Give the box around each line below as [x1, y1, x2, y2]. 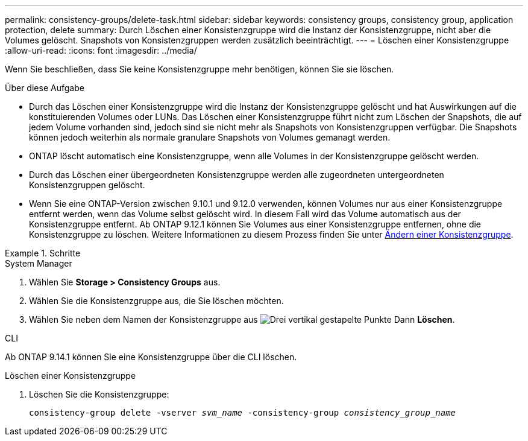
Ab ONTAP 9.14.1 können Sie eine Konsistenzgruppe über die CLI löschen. [5, 352, 297, 362]
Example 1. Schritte [5, 248, 81, 258]
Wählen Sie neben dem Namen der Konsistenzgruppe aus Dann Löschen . [29, 314, 455, 325]
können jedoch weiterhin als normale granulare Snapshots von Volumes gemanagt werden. [29, 132, 391, 142]
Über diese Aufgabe [5, 83, 84, 93]
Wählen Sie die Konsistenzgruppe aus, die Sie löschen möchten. [29, 296, 284, 306]
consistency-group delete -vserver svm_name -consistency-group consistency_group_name [29, 408, 456, 417]
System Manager [5, 258, 72, 268]
